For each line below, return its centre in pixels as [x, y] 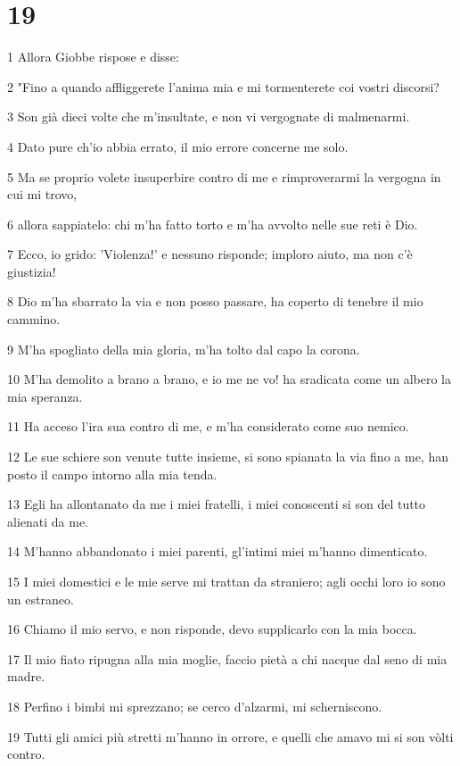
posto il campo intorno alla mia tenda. [112, 474]
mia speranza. [45, 396]
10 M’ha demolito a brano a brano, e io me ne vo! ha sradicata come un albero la [229, 379]
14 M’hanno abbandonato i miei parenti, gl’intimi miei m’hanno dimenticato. [218, 551]
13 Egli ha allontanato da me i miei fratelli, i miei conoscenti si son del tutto [217, 504]
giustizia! [32, 271]
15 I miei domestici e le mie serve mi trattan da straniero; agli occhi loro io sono [226, 581]
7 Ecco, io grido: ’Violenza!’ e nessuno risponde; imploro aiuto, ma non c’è [210, 254]
